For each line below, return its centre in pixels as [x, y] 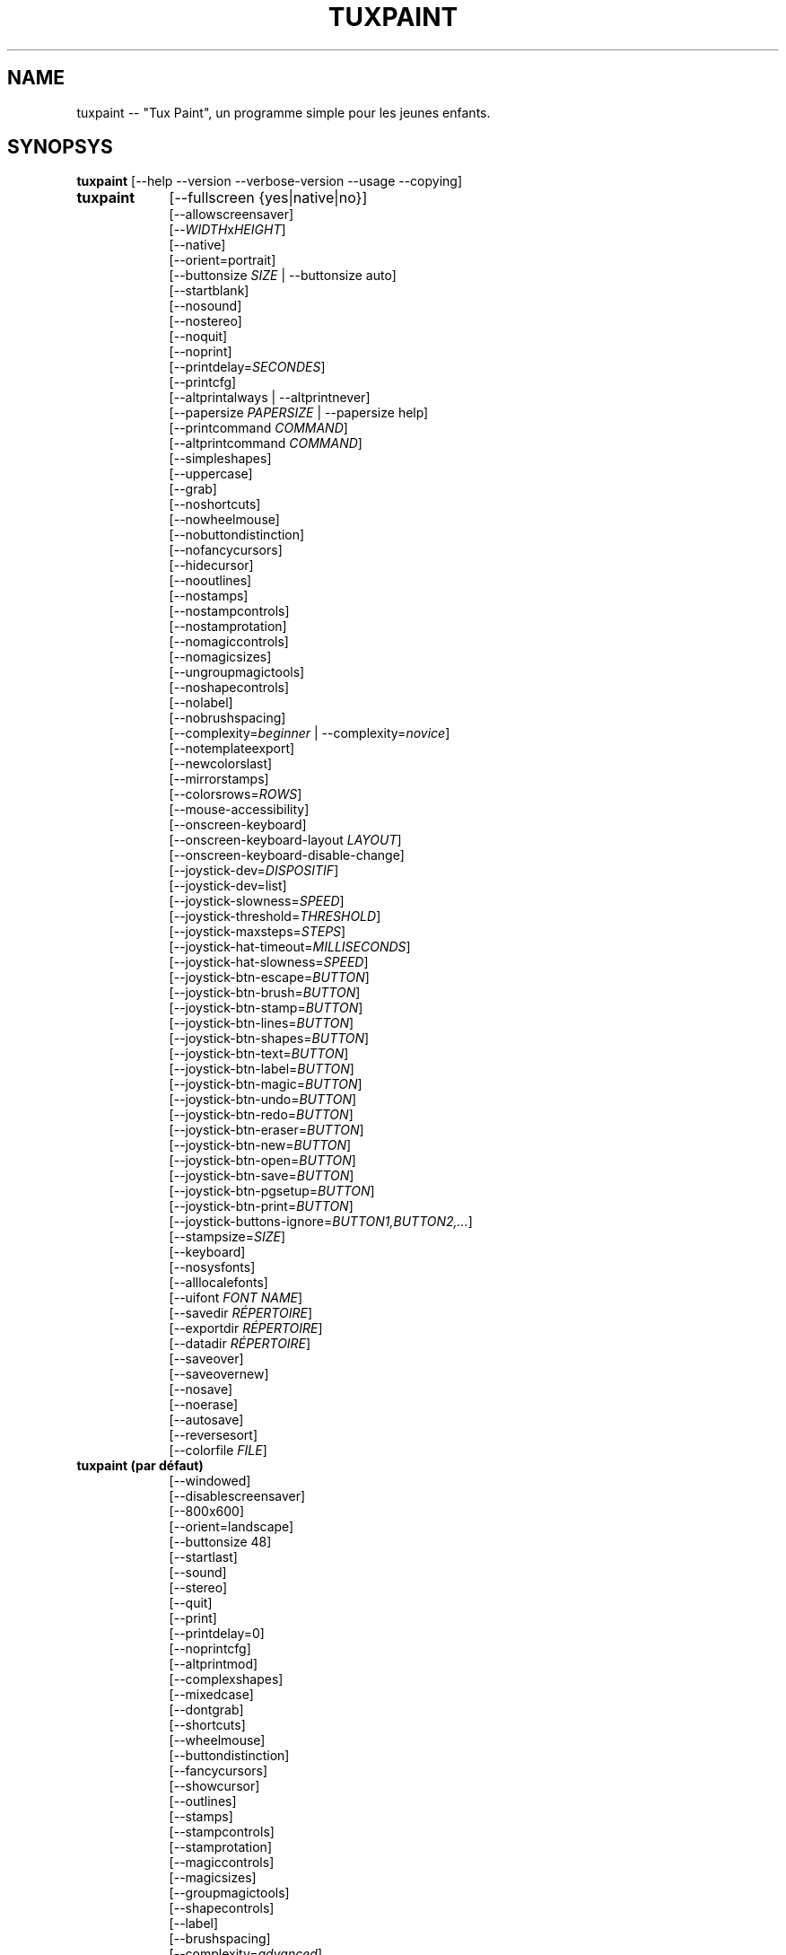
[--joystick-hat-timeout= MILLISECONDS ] [290, 947]
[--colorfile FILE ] [218, 1451]
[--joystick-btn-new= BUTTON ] [260, 1145]
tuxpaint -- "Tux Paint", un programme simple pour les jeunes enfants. [284, 112]
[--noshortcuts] [215, 504]
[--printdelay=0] [217, 1634]
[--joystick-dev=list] [228, 886]
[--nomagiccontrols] [229, 642]
